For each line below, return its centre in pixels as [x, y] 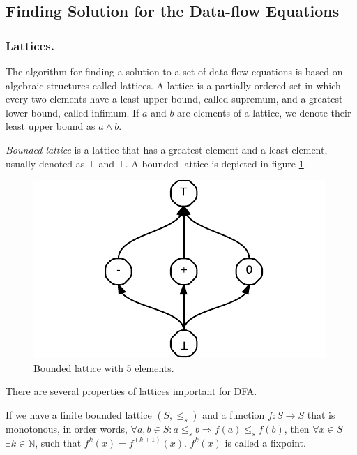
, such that [58, 442]
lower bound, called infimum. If [73, 112]
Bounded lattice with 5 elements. [104, 367]
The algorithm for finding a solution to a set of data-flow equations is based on [174, 71]
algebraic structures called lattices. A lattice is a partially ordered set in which [173, 85]
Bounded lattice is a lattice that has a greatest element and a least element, [167, 149]
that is [321, 414]
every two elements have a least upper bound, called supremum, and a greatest [174, 99]
